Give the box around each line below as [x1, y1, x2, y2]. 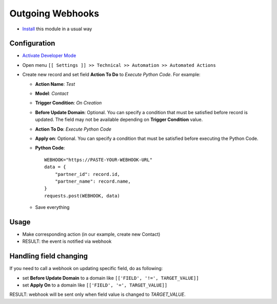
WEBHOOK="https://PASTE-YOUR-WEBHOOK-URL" [44, 157, 153, 163]
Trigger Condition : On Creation [35, 100, 102, 106]
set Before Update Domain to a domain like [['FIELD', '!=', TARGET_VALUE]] [22, 275, 200, 281]
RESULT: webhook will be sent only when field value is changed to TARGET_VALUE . [9, 291, 186, 298]
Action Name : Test [35, 81, 75, 87]
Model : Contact [35, 91, 69, 97]
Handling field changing [9, 252, 88, 261]
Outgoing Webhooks [9, 8, 100, 19]
